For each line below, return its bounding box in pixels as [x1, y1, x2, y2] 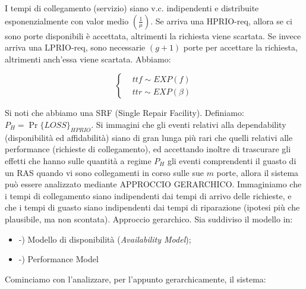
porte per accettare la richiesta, [183, 41, 298, 54]
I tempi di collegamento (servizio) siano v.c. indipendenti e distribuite [5, 2, 259, 14]
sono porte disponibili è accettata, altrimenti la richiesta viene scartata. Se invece [5, 29, 301, 42]
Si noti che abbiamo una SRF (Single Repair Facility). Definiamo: [5, 106, 244, 119]
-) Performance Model [18, 253, 99, 265]
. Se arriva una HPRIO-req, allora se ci [150, 14, 292, 27]
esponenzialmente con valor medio [5, 14, 129, 27]
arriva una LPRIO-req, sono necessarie [5, 41, 146, 54]
